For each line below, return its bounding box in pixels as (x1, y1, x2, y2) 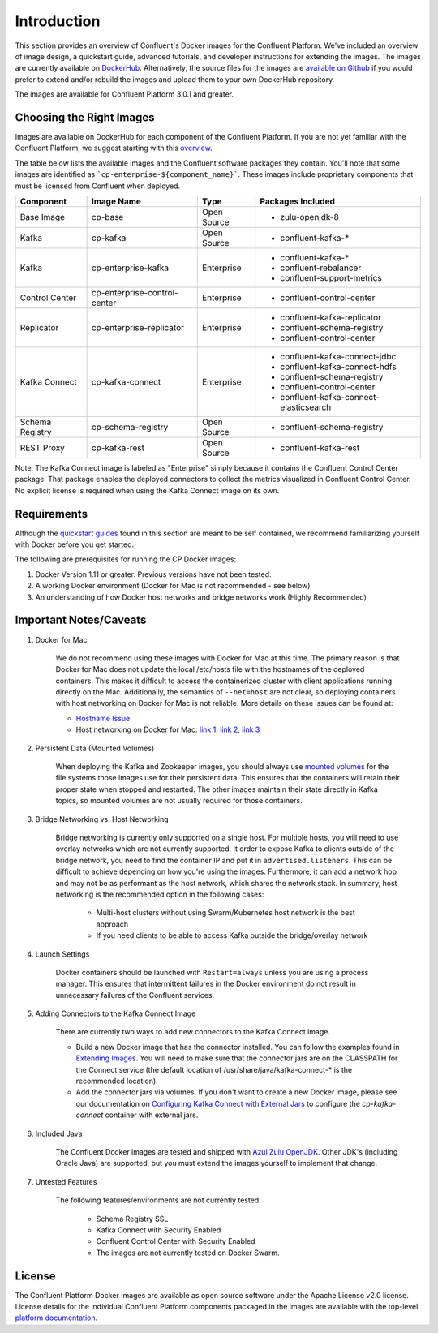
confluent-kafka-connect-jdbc (280, 350, 397, 362)
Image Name (91, 196, 142, 207)
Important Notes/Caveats (15, 613, 147, 627)
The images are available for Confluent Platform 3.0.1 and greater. (15, 89, 234, 99)
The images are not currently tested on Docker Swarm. (96, 1248, 280, 1258)
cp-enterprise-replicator (91, 321, 184, 333)
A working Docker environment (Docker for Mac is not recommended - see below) (35, 581, 311, 591)
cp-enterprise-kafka (91, 262, 170, 273)
